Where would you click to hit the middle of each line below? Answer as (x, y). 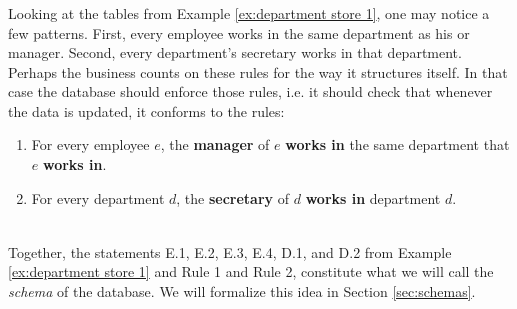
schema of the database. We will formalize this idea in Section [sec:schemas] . (242, 290)
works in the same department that (397, 144)
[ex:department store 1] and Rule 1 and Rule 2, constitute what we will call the (251, 271)
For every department (98, 197)
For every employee (90, 144)
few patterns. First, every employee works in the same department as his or (239, 32)
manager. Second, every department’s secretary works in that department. (235, 52)
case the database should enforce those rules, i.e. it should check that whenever (250, 91)
